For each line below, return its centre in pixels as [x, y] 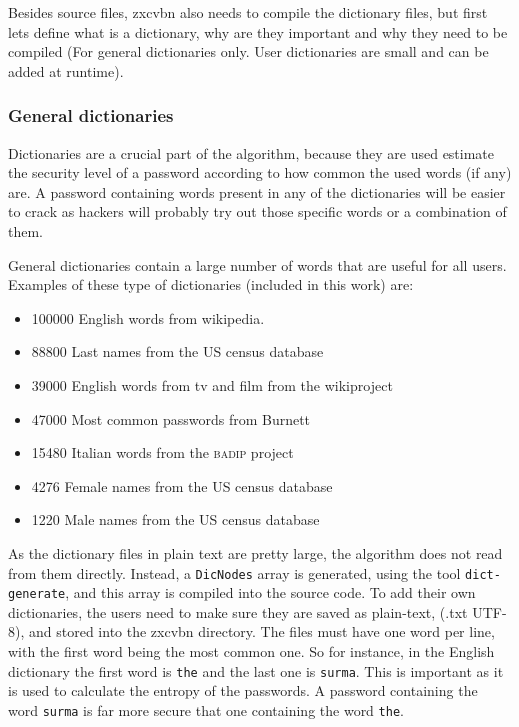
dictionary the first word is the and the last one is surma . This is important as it [256, 670]
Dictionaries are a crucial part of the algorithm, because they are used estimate [251, 152]
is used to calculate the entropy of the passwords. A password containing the [243, 690]
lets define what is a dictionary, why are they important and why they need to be [258, 31]
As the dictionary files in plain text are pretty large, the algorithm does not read [255, 552]
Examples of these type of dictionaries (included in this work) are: [211, 284]
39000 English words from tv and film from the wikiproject [212, 384]
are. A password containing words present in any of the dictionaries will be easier [257, 191]
